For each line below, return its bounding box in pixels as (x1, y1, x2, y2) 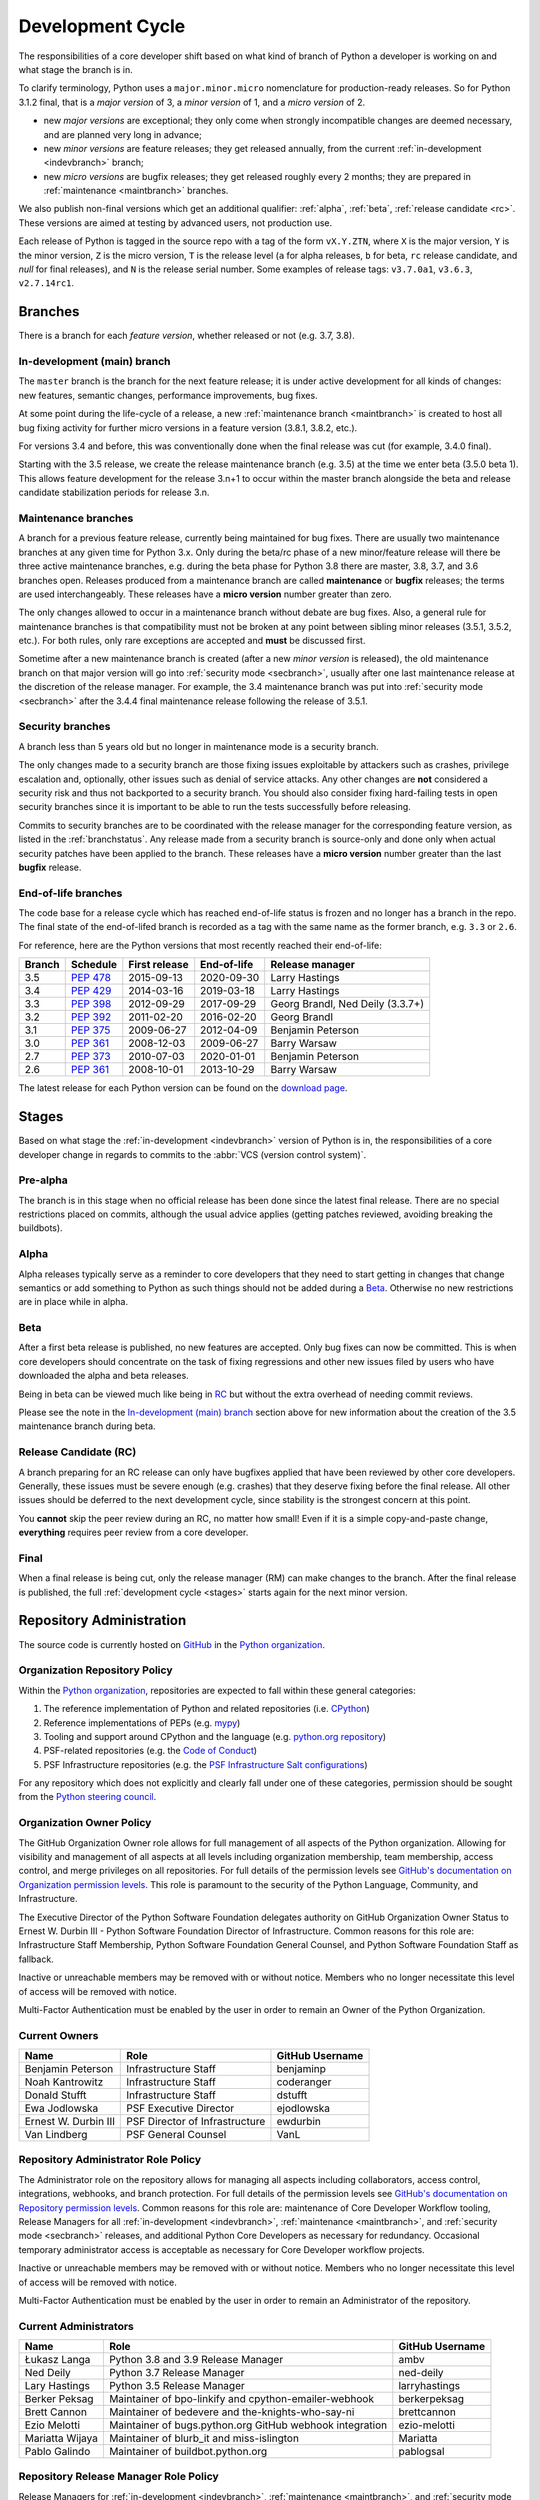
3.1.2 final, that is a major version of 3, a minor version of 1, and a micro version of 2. (18, 96, 366, 108)
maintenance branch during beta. (18, 1420, 156, 1432)
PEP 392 (70, 1010, 112, 1024)
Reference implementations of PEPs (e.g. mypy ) (43, 1716, 241, 1729)
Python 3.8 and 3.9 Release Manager (108, 2353, 284, 2367)
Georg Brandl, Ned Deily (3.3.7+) (270, 997, 425, 1011)
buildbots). (18, 1222, 64, 1234)
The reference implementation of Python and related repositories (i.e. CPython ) (43, 1703, 370, 1715)
